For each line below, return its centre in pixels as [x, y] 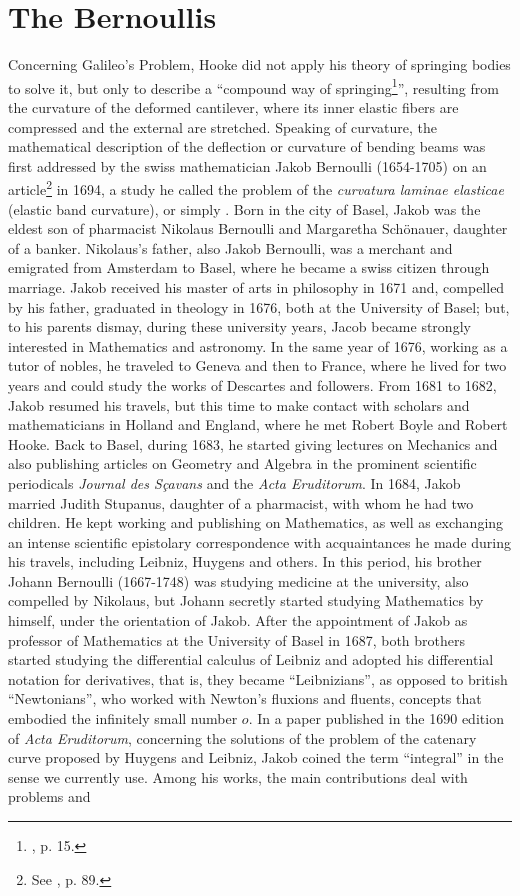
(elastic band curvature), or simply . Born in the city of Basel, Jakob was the [244, 208]
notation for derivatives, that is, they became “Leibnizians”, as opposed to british [258, 678]
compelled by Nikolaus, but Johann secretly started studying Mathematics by [246, 600]
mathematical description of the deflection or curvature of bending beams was [247, 146]
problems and [49, 796]
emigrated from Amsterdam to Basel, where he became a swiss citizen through [249, 267]
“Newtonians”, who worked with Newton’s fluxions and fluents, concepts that [245, 698]
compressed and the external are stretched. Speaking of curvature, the [223, 126]
